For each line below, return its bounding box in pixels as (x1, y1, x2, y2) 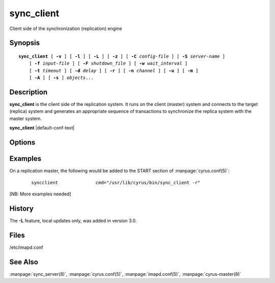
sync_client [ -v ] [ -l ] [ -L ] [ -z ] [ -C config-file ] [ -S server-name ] (18, 53, 226, 59)
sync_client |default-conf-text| (9, 125, 75, 131)
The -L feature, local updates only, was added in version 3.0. (9, 217, 137, 223)
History (9, 204, 34, 213)
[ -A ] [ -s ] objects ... (29, 75, 94, 81)
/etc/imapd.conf (9, 244, 43, 250)
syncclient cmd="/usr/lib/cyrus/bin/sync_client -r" (31, 180, 201, 185)
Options (9, 138, 36, 147)
